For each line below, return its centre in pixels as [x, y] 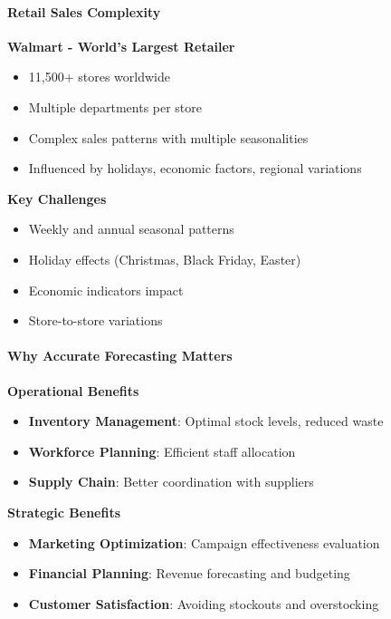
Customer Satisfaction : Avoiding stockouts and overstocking [204, 603]
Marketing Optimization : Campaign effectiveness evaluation [204, 542]
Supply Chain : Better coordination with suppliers [171, 482]
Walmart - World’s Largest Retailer [121, 46]
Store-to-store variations [95, 320]
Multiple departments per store [115, 106]
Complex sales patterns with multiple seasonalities [168, 137]
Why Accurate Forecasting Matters [120, 356]
